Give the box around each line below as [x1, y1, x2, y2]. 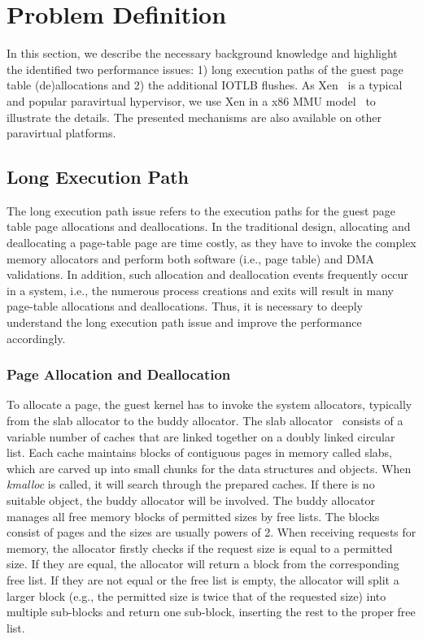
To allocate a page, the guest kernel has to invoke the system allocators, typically [7, 396, 412, 413]
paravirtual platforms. [7, 124, 116, 141]
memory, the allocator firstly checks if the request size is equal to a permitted [7, 539, 393, 556]
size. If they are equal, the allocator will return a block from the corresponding [7, 555, 399, 572]
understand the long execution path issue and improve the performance [7, 314, 362, 331]
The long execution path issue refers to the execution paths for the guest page [7, 202, 396, 219]
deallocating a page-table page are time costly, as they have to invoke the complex [7, 234, 416, 251]
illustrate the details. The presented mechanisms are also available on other [7, 108, 382, 125]
